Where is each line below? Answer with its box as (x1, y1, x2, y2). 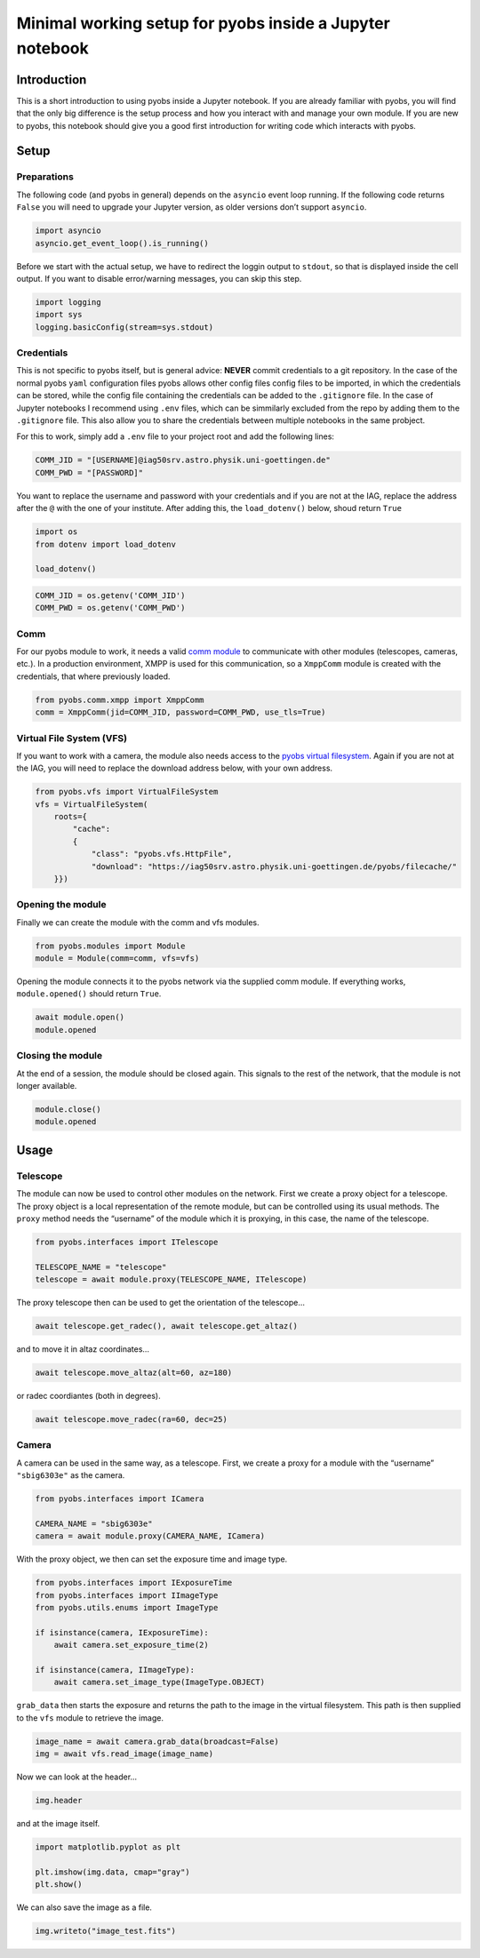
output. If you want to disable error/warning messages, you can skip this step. (16, 273, 302, 284)
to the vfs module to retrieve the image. (16, 1712, 164, 1723)
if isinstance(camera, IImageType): (35, 1665, 196, 1674)
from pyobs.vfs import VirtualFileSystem (35, 787, 219, 797)
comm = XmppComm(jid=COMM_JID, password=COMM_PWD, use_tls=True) (35, 707, 326, 717)
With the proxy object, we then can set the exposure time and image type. (16, 1554, 288, 1564)
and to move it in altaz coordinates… (16, 1344, 150, 1355)
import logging (35, 297, 101, 307)
